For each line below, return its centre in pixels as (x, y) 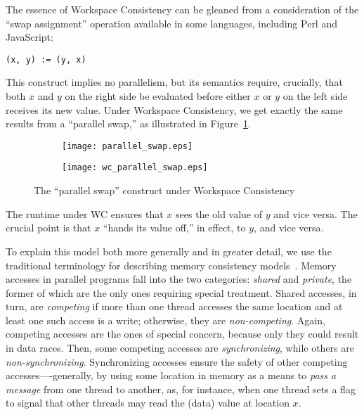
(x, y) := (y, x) (46, 59)
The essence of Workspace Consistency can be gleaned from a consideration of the (182, 9)
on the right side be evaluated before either (158, 96)
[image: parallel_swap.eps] (128, 146)
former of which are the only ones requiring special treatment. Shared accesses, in (181, 292)
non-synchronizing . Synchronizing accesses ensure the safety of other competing (177, 361)
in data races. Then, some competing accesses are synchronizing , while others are (180, 348)
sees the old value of (219, 213)
